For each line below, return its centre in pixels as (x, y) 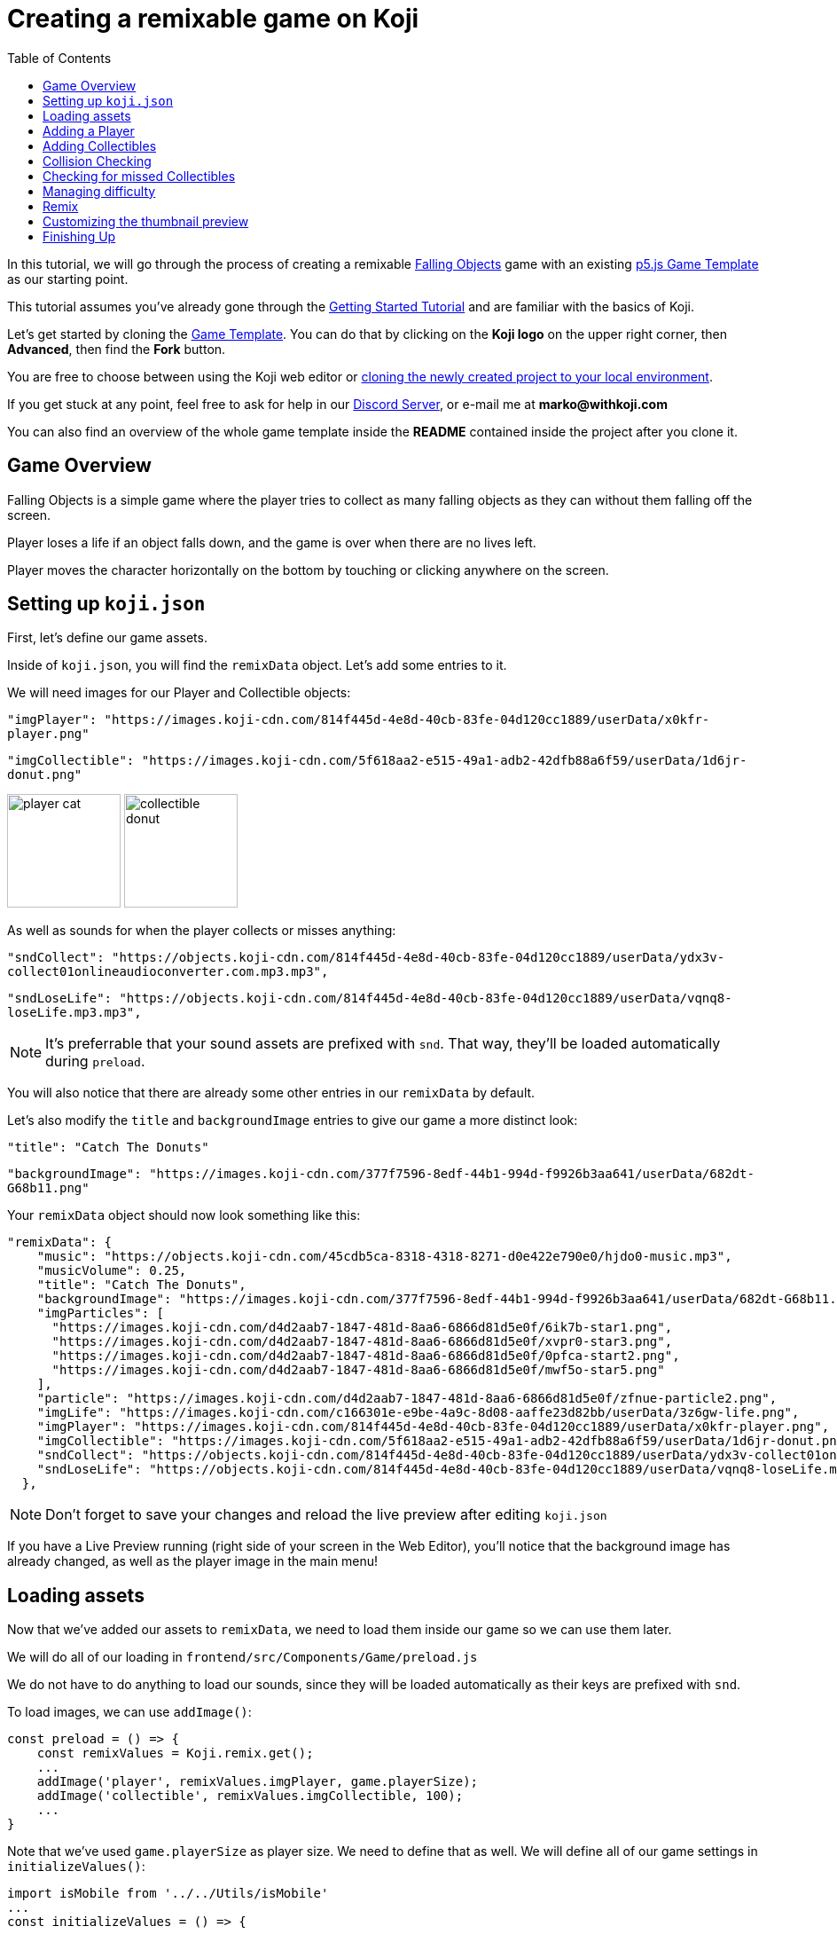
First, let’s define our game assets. (107, 638)
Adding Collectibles (100, 145)
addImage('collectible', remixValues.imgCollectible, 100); (250, 1796)
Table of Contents (59, 58)
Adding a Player (89, 130)
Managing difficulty (99, 191)
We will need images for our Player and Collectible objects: (179, 693)
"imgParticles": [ (101, 1313)
